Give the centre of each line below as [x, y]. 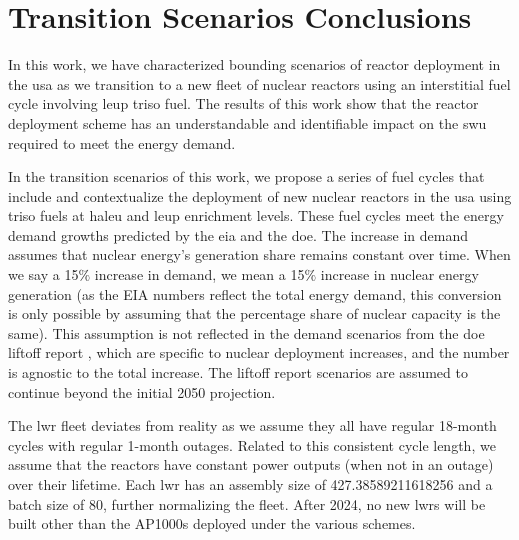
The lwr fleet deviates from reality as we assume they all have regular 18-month [252, 425]
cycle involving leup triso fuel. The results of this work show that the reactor [243, 103]
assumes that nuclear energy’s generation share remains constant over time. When [259, 254]
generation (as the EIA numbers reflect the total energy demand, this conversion [255, 293]
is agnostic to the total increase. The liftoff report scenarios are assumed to [238, 372]
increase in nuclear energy [399, 274]
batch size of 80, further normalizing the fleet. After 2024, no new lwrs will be [247, 503]
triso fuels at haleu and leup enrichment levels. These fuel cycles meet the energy [256, 215]
